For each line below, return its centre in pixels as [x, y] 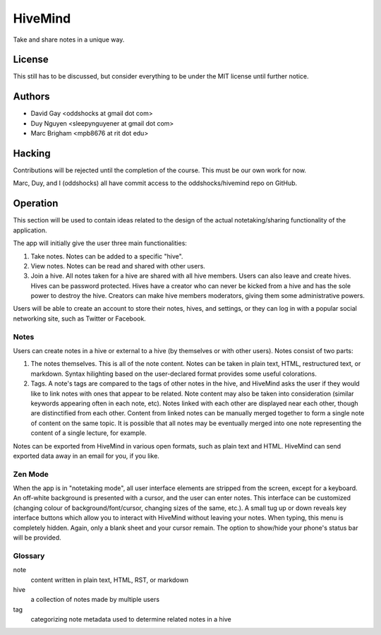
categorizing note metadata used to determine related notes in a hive [131, 619]
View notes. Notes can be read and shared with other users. [118, 266]
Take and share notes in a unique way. [69, 40]
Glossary [29, 556]
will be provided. [37, 538]
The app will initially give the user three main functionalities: [100, 243]
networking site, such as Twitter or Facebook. [79, 319]
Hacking [32, 153]
